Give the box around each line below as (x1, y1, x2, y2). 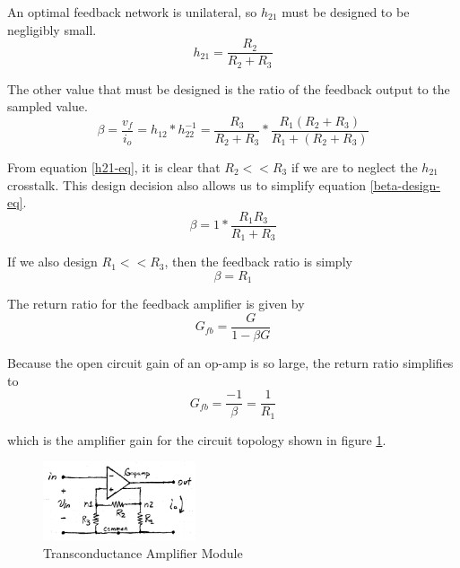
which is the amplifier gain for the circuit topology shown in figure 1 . (7, 430, 386, 449)
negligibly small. (7, 20, 97, 39)
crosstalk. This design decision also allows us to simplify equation (7, 175, 367, 194)
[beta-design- (369, 175, 441, 194)
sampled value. (7, 97, 88, 116)
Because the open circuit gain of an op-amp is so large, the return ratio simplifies (7, 353, 454, 371)
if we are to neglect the (291, 157, 418, 176)
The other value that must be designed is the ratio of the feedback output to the (7, 79, 450, 98)
